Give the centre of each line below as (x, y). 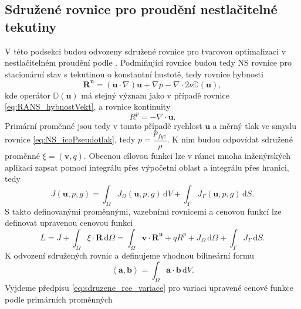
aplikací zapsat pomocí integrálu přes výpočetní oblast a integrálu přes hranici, (147, 167)
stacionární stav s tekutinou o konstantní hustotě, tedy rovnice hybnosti (134, 74)
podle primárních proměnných (59, 299)
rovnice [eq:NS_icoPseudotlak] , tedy (70, 139)
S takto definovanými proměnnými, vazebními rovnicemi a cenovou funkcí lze (143, 211)
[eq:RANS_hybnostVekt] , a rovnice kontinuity (88, 106)
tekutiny (31, 26)
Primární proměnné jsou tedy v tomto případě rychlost (104, 125)
